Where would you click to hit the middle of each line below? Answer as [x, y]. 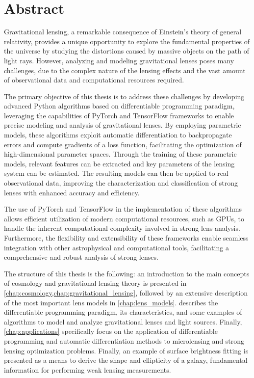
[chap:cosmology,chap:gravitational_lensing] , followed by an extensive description [126, 292]
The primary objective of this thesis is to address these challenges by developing [124, 96]
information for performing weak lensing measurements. [88, 369]
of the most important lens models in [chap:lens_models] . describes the [111, 302]
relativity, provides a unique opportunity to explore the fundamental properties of [127, 41]
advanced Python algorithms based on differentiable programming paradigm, [119, 106]
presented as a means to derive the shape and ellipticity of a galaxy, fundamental [126, 360]
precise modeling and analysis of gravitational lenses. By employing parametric [123, 125]
